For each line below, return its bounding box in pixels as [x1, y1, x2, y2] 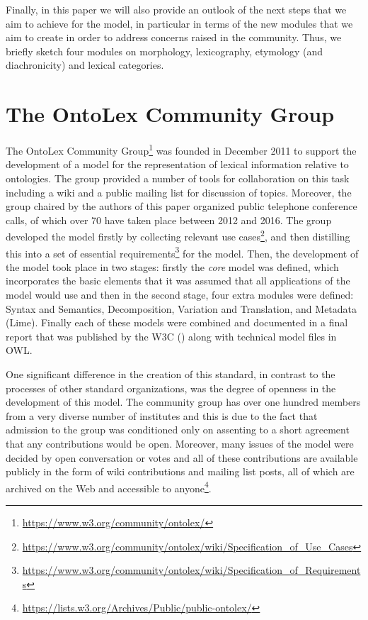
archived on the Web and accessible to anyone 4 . [6, 478, 212, 495]
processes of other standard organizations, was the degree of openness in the [6, 380, 336, 395]
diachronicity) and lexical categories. [6, 57, 164, 72]
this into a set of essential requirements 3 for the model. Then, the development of [6, 243, 359, 260]
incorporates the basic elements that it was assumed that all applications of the [6, 273, 350, 288]
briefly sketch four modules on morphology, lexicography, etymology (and [6, 43, 323, 58]
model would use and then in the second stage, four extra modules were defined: [6, 287, 354, 301]
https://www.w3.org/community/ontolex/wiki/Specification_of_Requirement [22, 563, 361, 577]
